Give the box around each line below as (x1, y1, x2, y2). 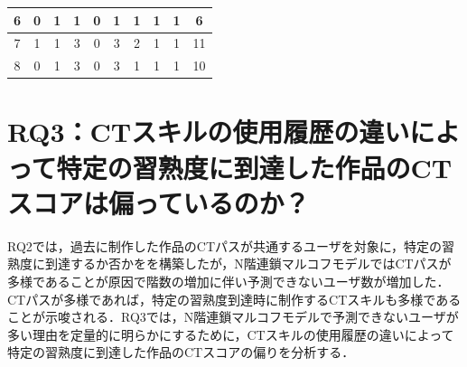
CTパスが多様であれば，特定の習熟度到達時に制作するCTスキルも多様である (7, 289, 462, 308)
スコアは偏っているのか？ (7, 183, 310, 221)
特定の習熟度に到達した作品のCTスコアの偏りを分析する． (7, 343, 355, 362)
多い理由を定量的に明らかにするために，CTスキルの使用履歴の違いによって (7, 325, 454, 343)
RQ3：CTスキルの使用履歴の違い (7, 113, 410, 150)
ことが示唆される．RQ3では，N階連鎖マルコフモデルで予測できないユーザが (7, 307, 459, 326)
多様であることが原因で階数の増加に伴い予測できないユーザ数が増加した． (7, 271, 450, 290)
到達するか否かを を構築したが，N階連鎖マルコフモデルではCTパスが (44, 254, 452, 273)
